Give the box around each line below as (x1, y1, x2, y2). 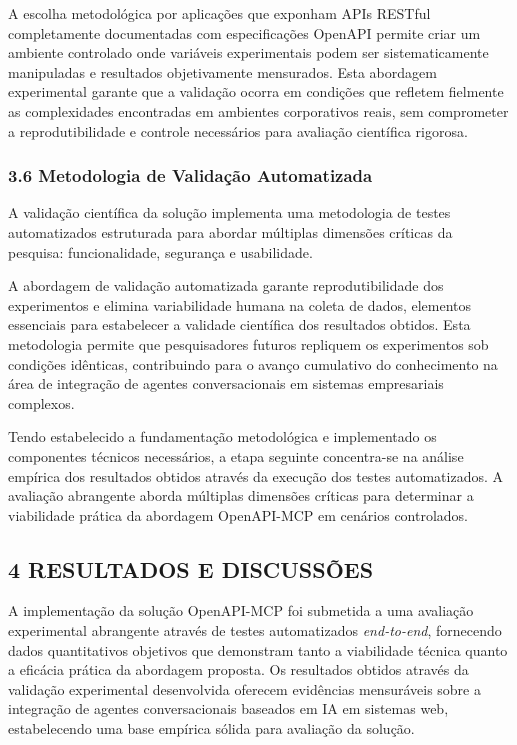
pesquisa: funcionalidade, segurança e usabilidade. (8, 241, 313, 262)
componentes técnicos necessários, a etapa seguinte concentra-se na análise (8, 445, 464, 466)
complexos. (8, 392, 75, 413)
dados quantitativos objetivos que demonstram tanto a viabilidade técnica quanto (8, 639, 508, 660)
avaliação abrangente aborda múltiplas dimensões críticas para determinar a (8, 485, 474, 506)
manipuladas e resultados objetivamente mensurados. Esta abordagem (8, 61, 437, 82)
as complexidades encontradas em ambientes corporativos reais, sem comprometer (8, 100, 509, 121)
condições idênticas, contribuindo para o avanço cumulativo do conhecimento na (8, 353, 498, 374)
